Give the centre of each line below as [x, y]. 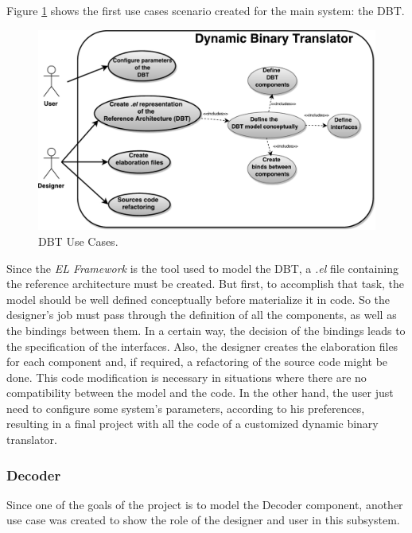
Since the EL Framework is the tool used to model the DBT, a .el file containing [202, 268]
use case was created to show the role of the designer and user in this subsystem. [203, 520]
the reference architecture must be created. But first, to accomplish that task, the [206, 284]
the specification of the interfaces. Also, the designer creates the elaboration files [202, 346]
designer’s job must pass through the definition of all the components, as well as [202, 315]
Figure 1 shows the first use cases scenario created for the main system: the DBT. [206, 10]
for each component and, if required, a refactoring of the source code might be [197, 362]
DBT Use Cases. [78, 241]
